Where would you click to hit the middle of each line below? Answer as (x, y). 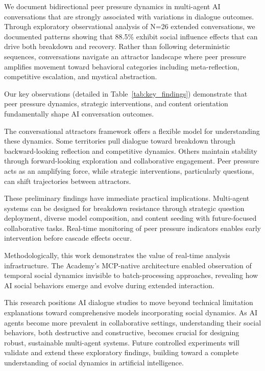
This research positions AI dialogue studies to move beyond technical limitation (129, 302)
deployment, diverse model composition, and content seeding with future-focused (130, 218)
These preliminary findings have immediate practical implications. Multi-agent (127, 198)
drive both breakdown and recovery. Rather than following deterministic (117, 46)
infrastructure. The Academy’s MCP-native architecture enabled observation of (128, 265)
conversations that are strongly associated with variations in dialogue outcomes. (129, 16)
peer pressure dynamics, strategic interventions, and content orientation (116, 103)
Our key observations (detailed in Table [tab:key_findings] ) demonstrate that (126, 93)
